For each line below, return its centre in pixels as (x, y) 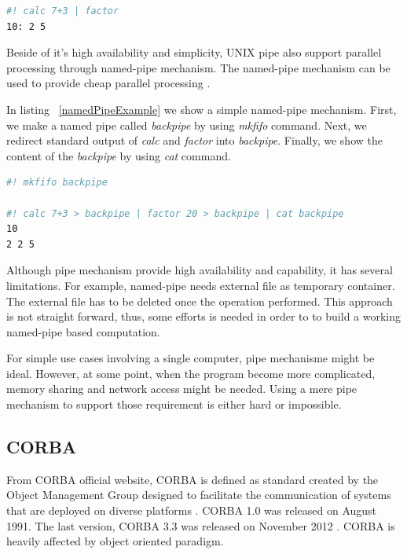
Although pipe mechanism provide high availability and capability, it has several (200, 270)
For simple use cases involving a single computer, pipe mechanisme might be (191, 358)
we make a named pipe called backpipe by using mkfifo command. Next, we (187, 125)
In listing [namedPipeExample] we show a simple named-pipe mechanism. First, (202, 109)
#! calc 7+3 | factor (63, 11)
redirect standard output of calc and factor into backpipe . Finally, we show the (194, 140)
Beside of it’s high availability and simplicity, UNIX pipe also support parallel (194, 52)
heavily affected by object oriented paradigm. (115, 541)
